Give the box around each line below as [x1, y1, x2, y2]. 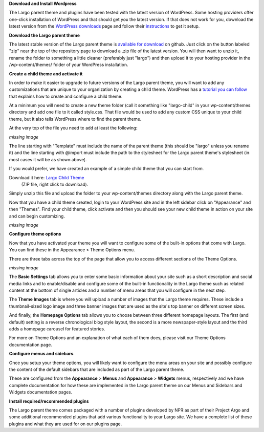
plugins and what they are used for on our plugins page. [9, 421, 122, 427]
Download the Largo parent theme [9, 32, 80, 38]
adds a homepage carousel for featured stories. [9, 326, 105, 332]
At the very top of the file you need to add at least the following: [9, 125, 138, 131]
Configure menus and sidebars [9, 351, 73, 357]
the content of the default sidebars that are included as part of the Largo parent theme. [9, 367, 184, 372]
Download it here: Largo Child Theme [9, 174, 85, 180]
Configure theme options [9, 231, 61, 237]
